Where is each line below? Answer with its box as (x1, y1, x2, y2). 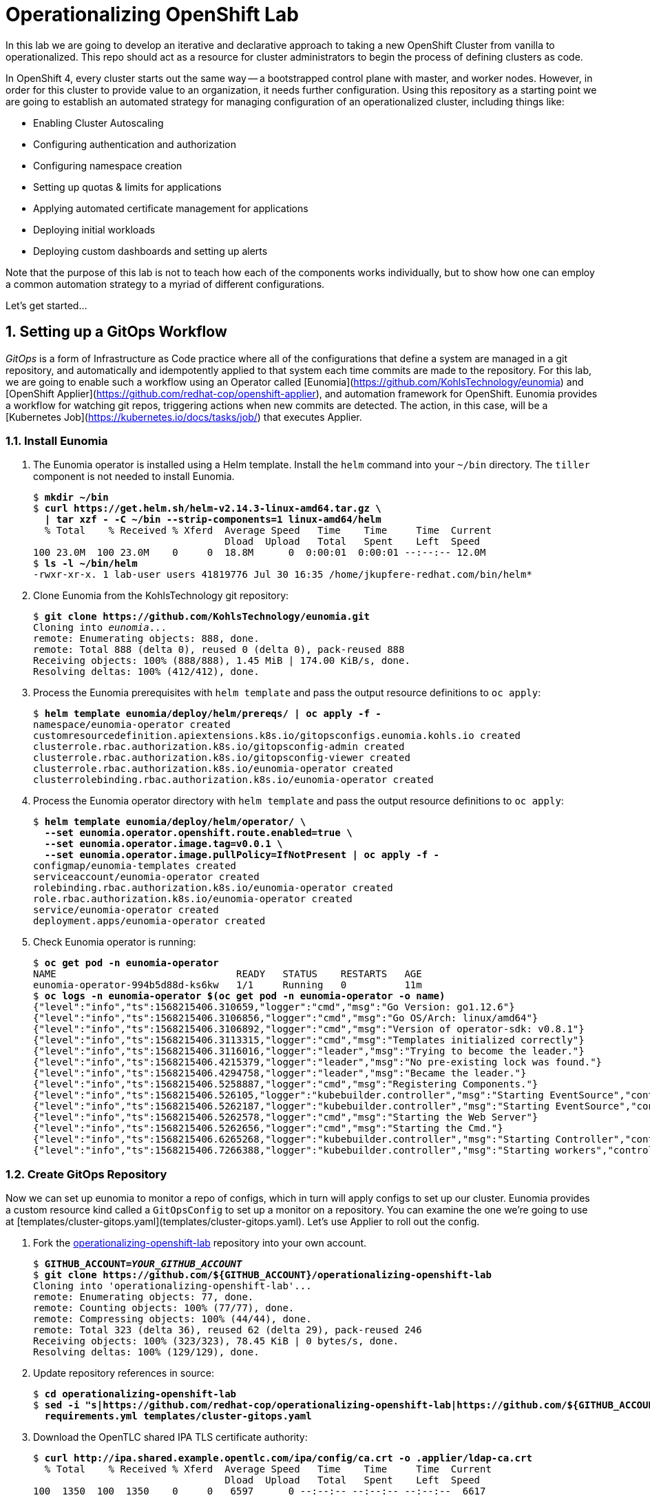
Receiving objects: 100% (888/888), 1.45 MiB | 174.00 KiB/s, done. (33, 655, 410, 667)
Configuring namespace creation (33, 159, 182, 171)
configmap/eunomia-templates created (33, 860, 237, 872)
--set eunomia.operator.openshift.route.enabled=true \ (44, 827, 353, 839)
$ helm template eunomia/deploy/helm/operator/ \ (33, 816, 306, 828)
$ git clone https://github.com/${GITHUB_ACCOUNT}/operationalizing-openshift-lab (33, 1269, 492, 1281)
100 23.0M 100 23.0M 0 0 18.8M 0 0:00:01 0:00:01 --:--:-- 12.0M (33, 547, 486, 559)
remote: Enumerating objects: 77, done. (33, 1291, 254, 1303)
